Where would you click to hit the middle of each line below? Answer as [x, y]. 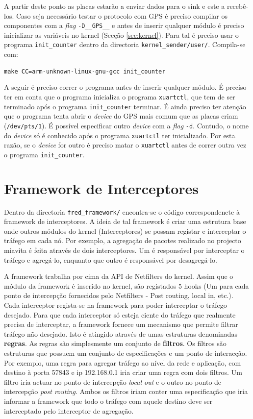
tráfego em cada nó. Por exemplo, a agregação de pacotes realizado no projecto [123, 240]
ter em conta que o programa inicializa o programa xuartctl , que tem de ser [120, 96]
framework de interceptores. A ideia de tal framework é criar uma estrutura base [125, 221]
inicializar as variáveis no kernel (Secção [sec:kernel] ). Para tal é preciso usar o [121, 35]
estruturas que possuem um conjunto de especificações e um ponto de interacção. [126, 353]
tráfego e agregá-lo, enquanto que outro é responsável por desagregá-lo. [111, 259]
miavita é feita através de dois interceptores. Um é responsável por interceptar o [124, 250]
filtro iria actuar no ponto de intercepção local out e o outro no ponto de [113, 382]
